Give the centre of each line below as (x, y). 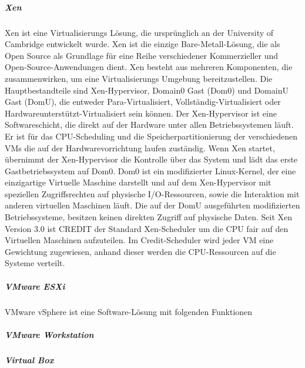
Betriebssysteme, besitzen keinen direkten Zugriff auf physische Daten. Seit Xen (148, 217)
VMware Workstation (49, 334)
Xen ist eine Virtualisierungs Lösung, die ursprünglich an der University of (139, 32)
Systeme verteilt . (35, 263)
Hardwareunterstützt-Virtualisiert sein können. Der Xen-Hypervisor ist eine (141, 113)
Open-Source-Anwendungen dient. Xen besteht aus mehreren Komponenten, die (149, 67)
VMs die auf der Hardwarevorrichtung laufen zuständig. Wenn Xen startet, (140, 147)
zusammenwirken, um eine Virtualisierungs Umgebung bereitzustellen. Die (139, 78)
